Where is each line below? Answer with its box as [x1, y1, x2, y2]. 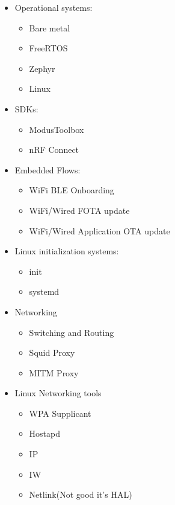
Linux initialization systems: [14, 245, 119, 257]
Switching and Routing [29, 326, 114, 338]
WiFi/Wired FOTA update [29, 204, 130, 216]
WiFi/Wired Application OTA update [29, 224, 170, 237]
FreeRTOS [29, 42, 68, 54]
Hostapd [29, 427, 61, 440]
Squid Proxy [29, 346, 75, 359]
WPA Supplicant [29, 407, 91, 419]
